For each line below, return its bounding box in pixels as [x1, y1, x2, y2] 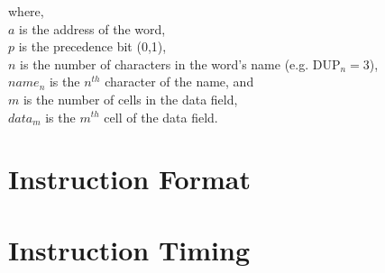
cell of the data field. [104, 107, 218, 126]
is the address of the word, [19, 19, 166, 38]
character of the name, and [105, 72, 254, 91]
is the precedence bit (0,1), [18, 37, 167, 56]
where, [8, 2, 44, 20]
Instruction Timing [8, 231, 251, 268]
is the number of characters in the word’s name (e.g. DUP [20, 54, 341, 73]
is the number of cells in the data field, [23, 89, 238, 108]
